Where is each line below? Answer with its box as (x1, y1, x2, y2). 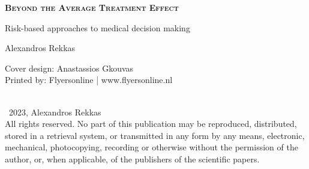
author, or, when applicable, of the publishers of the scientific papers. (5, 152, 260, 165)
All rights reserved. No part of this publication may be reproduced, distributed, (5, 117, 297, 130)
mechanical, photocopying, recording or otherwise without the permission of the (5, 141, 298, 153)
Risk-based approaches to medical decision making (5, 21, 190, 34)
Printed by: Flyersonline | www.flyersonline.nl (5, 73, 173, 86)
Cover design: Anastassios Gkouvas (5, 61, 134, 74)
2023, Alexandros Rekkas (8, 105, 101, 118)
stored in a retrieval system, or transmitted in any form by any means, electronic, (5, 129, 305, 141)
